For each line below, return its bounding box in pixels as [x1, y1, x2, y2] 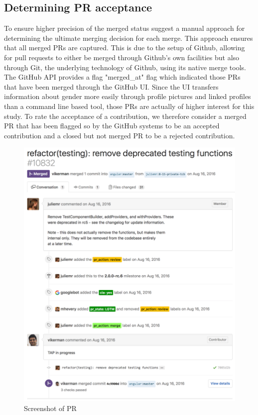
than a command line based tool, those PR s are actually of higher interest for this [4, 101, 255, 111]
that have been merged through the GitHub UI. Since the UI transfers [4, 81, 219, 92]
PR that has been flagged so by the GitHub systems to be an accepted [4, 120, 220, 131]
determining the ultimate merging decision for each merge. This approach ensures [4, 32, 253, 43]
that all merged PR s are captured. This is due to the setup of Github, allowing [4, 42, 245, 53]
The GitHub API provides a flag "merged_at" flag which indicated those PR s [4, 72, 241, 82]
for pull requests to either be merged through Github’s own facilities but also [4, 52, 240, 62]
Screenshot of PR [24, 403, 77, 413]
